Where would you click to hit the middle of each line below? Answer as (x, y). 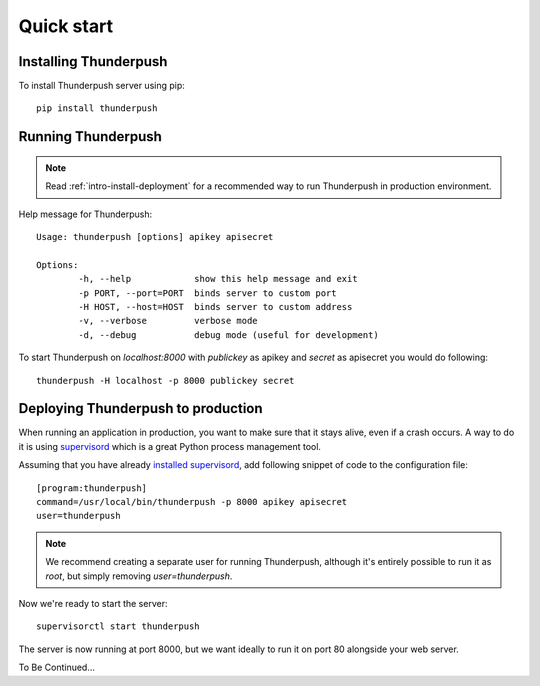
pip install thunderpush (97, 108)
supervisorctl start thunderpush (118, 626)
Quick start (66, 26)
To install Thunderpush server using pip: (101, 86)
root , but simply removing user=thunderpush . (139, 576)
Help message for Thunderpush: (85, 214)
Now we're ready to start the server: (93, 603)
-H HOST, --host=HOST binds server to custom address (215, 306)
